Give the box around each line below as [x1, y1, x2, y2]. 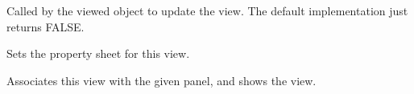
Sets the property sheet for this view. [6, 45, 190, 62]
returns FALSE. [6, 18, 85, 35]
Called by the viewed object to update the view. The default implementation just [6, 2, 408, 18]
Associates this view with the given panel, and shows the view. [6, 72, 317, 88]
